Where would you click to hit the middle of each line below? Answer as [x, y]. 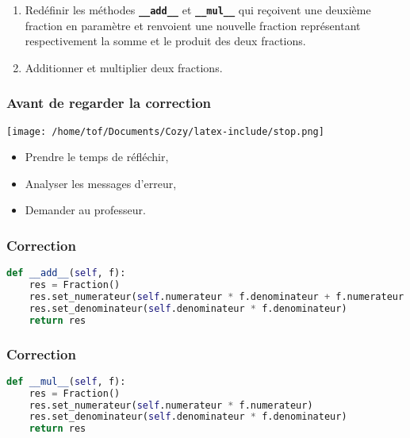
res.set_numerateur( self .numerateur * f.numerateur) [171, 405]
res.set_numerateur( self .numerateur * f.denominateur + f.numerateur [216, 296]
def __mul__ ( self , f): [66, 381]
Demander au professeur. [85, 210]
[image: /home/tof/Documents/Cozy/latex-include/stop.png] [165, 131]
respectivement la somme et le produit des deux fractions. [165, 41]
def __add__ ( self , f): [66, 273]
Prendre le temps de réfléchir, [97, 157]
